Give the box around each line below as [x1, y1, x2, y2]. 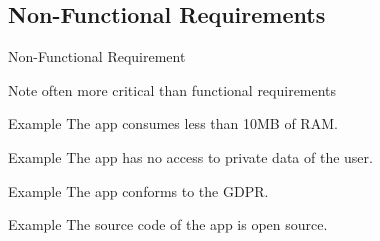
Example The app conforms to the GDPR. [8, 180, 269, 201]
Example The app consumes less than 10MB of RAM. [8, 113, 338, 134]
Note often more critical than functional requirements [8, 79, 337, 100]
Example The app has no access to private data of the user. [8, 146, 373, 167]
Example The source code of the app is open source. [8, 214, 328, 235]
